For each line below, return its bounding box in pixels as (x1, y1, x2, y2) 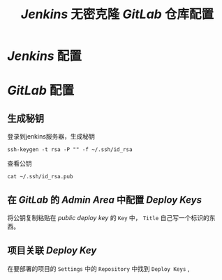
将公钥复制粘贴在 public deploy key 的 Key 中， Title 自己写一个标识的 (7, 214, 209, 221)
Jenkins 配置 (7, 48, 82, 64)
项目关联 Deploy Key (7, 244, 97, 256)
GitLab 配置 (7, 83, 75, 98)
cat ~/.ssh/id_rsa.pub (7, 173, 73, 180)
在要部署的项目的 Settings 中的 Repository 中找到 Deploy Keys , (7, 264, 190, 272)
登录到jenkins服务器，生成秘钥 (7, 132, 96, 141)
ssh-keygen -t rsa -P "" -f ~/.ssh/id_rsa (7, 146, 133, 153)
